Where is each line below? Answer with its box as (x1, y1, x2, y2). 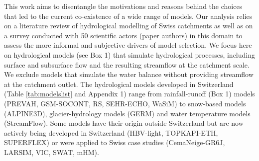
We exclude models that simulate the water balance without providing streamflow (4, 69, 254, 80)
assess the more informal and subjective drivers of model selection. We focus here (4, 40, 252, 50)
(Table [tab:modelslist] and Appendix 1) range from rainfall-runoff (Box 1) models (4, 88, 255, 99)
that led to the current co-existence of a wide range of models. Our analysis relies (4, 10, 253, 21)
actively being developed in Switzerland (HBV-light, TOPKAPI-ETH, (4, 127, 218, 138)
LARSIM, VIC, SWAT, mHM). (4, 147, 99, 157)
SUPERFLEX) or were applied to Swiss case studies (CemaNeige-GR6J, (4, 137, 225, 148)
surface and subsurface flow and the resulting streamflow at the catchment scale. (4, 59, 250, 70)
